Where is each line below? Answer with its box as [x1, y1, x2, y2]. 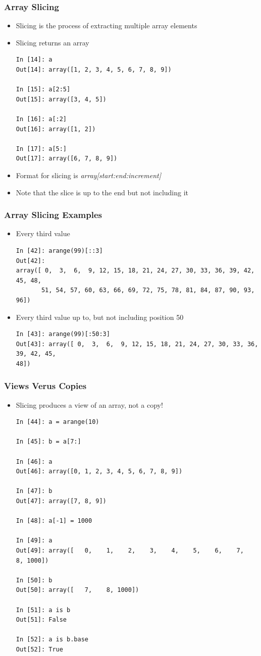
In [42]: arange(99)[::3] [16, 247, 103, 254]
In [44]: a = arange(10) [16, 418, 99, 426]
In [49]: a [16, 537, 53, 544]
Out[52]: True [16, 645, 63, 653]
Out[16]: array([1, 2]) [16, 125, 96, 133]
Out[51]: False [16, 616, 67, 624]
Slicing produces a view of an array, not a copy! [16, 399, 163, 410]
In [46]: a [16, 458, 53, 465]
